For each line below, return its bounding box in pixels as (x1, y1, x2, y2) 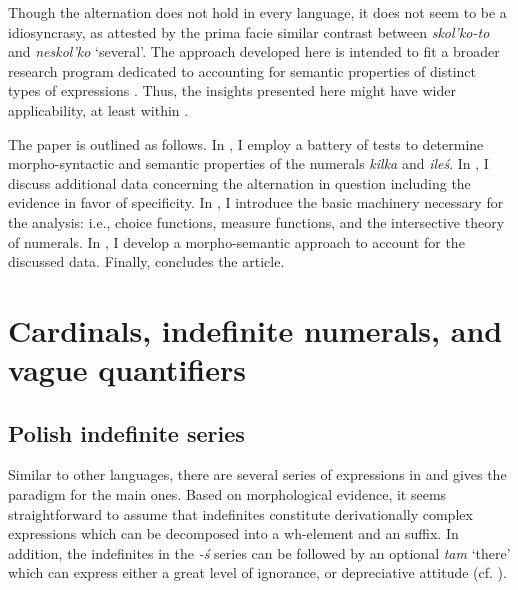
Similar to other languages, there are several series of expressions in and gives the (8, 464, 507, 485)
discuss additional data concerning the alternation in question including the (8, 172, 471, 193)
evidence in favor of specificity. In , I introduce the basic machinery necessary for (8, 192, 504, 213)
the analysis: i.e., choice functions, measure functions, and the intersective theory (8, 211, 505, 232)
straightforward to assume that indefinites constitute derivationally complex (8, 503, 473, 524)
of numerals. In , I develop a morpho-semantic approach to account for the (8, 231, 465, 252)
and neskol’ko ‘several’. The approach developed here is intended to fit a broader (8, 41, 500, 62)
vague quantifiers (8, 349, 246, 390)
